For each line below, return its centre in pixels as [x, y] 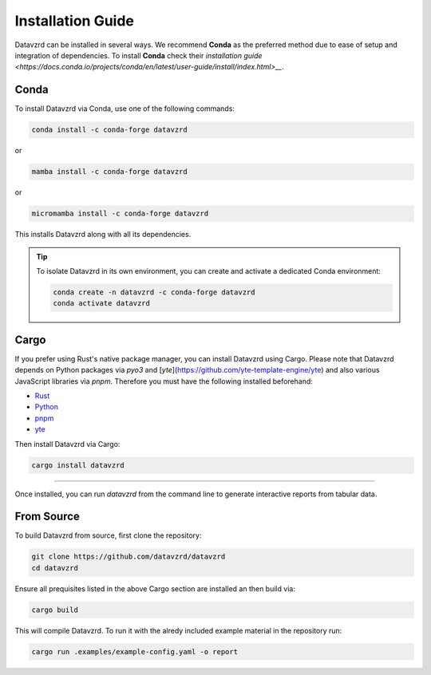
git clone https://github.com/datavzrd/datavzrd [129, 557]
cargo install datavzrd [78, 465]
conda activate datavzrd [102, 304]
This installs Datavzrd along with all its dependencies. [103, 235]
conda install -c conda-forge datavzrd [109, 130]
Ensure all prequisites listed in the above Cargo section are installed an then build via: [155, 588]
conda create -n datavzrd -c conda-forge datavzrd [154, 292]
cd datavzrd [55, 568]
